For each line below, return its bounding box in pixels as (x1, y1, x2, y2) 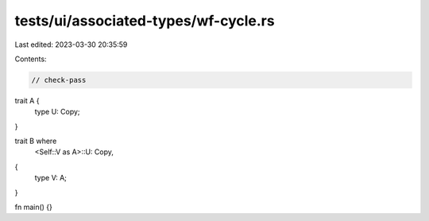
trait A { (14, 95, 40, 105)
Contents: (14, 54, 47, 64)
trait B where (14, 136, 57, 146)
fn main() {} (14, 203, 53, 212)
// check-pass (31, 76, 87, 84)
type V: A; (34, 173, 68, 183)
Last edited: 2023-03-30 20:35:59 (14, 40, 128, 49)
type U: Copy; (34, 107, 80, 117)
